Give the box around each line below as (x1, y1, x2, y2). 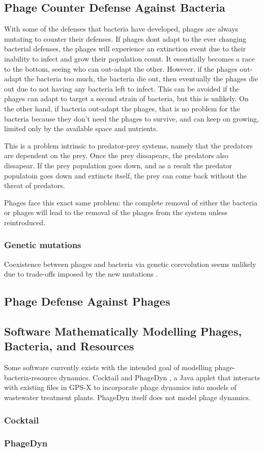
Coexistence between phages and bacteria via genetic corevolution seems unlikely (4, 258, 256, 269)
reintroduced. (4, 217, 45, 227)
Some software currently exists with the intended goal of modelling (4, 362, 213, 373)
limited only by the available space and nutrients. (4, 123, 158, 134)
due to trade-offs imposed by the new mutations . (4, 268, 158, 279)
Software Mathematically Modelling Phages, (4, 323, 242, 339)
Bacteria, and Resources (4, 338, 134, 354)
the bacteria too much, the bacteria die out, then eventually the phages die (24, 73, 258, 84)
